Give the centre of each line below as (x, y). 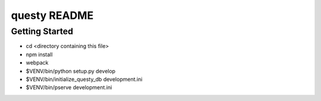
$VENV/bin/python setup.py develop (71, 71)
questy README (52, 15)
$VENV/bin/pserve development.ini (69, 87)
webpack (37, 63)
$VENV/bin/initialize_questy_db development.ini (84, 79)
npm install (39, 54)
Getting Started (42, 31)
